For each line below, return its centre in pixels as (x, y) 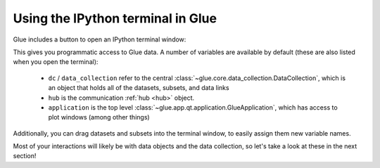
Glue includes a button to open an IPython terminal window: (100, 39)
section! (25, 156)
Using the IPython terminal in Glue (115, 18)
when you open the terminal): (56, 62)
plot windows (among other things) (99, 117)
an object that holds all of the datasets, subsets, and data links (139, 88)
